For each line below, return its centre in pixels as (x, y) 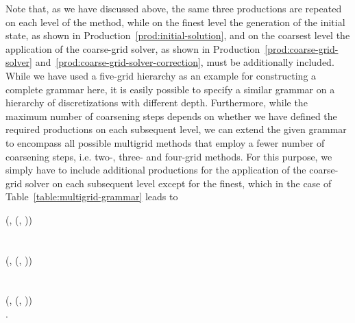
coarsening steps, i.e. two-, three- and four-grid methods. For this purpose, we (169, 156)
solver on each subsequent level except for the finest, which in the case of (178, 183)
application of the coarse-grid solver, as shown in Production (133, 48)
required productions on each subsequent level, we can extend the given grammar (176, 129)
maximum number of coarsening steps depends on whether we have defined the (171, 116)
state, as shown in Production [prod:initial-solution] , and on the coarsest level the (178, 35)
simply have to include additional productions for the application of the (156, 170)
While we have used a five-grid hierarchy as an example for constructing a (161, 75)
